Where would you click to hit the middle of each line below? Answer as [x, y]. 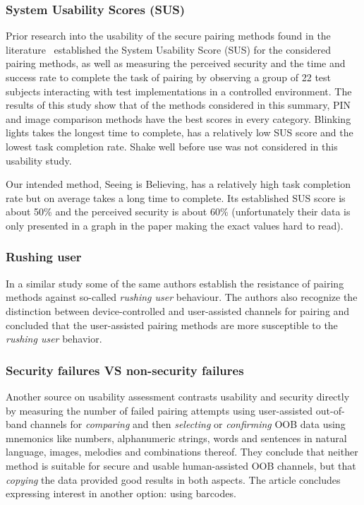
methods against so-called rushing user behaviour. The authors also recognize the [182, 297]
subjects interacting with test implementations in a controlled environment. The [179, 91]
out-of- [330, 410]
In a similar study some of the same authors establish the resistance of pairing [175, 283]
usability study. [39, 160]
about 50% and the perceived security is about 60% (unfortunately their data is [178, 212]
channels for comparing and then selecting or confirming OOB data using [188, 424]
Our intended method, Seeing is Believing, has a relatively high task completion [178, 184]
